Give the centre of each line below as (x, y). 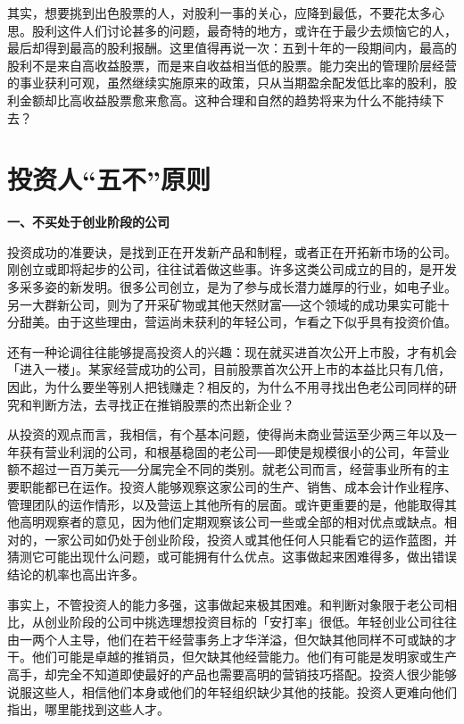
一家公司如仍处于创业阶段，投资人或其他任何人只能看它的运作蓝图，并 (250, 539)
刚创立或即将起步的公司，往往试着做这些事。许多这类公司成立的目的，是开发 (232, 269)
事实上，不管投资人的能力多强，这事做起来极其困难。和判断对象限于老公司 (226, 604)
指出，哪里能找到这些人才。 (88, 709)
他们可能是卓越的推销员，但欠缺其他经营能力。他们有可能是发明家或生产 (244, 657)
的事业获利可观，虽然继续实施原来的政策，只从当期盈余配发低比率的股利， (226, 83)
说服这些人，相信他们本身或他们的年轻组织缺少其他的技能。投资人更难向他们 (232, 691)
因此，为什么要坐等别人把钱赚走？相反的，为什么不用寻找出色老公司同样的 (226, 387)
